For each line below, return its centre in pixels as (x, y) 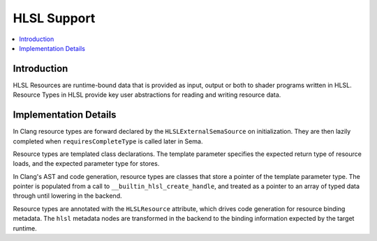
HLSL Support (54, 18)
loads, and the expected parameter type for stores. (86, 164)
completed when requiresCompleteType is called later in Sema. (108, 141)
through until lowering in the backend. (67, 196)
